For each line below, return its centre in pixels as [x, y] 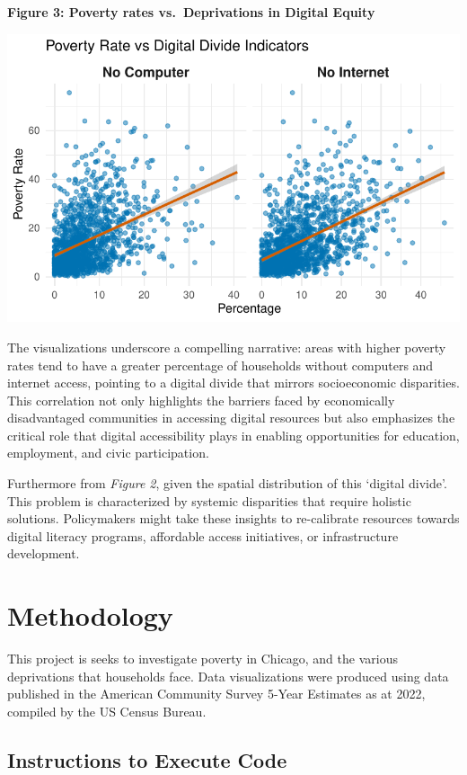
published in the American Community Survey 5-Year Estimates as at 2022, [216, 694]
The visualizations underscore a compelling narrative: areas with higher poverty [227, 347]
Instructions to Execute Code [147, 759]
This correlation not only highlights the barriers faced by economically [201, 400]
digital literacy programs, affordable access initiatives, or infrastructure [203, 535]
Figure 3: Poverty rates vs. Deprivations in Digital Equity [191, 12]
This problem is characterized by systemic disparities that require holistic [209, 500]
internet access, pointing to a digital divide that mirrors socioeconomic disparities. [233, 383]
